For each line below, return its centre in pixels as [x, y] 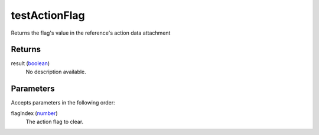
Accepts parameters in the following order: [63, 102]
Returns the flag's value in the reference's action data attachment [91, 33]
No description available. [56, 72]
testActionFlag [48, 15]
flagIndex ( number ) [35, 113]
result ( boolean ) [30, 63]
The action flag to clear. [55, 122]
